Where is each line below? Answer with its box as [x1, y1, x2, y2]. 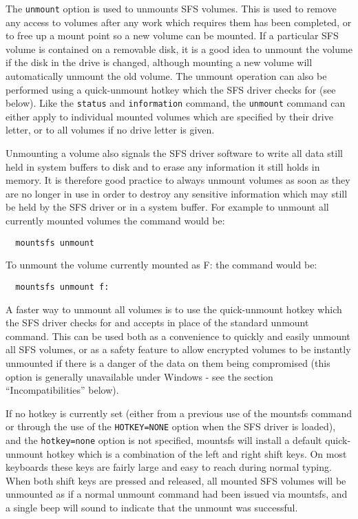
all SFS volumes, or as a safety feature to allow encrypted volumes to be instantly [6, 342, 351, 357]
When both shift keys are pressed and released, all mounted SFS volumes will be [6, 473, 346, 487]
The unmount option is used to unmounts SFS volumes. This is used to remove [6, 1, 337, 15]
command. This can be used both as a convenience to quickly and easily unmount [6, 328, 350, 343]
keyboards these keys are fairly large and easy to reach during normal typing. [6, 460, 332, 474]
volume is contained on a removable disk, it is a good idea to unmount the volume [6, 41, 352, 56]
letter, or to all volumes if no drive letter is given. [6, 123, 215, 137]
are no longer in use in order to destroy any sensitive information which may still [6, 186, 348, 200]
